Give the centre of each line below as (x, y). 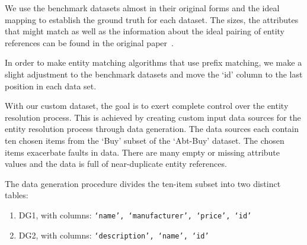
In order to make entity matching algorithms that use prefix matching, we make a (153, 62)
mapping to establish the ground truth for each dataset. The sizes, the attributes (152, 19)
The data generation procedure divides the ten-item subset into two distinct (143, 183)
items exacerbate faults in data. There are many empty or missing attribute (143, 152)
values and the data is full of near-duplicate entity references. (116, 164)
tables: (17, 195)
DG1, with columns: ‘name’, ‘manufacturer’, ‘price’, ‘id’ (135, 215)
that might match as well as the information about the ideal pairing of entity (145, 31)
